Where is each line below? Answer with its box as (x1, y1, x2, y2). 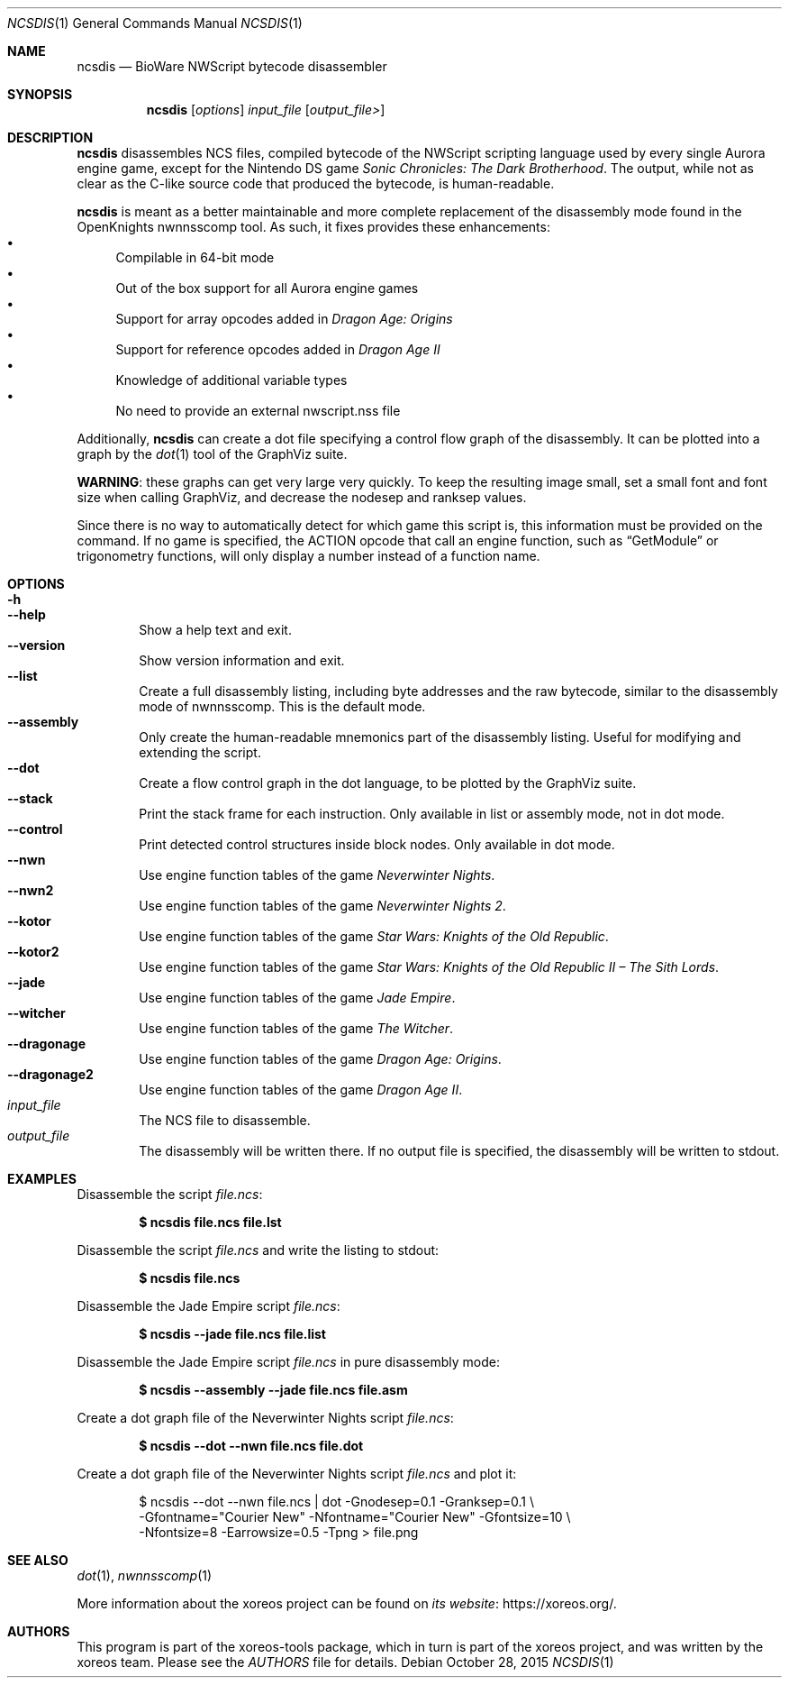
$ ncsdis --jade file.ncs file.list (139, 1326, 326, 1342)
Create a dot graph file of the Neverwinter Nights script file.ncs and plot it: (77, 1466, 517, 1481)
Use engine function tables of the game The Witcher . (139, 1021, 454, 1036)
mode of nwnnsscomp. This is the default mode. (139, 699, 426, 714)
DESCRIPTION (7, 130, 94, 145)
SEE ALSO (7, 1552, 68, 1568)
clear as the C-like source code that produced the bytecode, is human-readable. (77, 176, 555, 191)
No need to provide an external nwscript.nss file (115, 403, 401, 418)
